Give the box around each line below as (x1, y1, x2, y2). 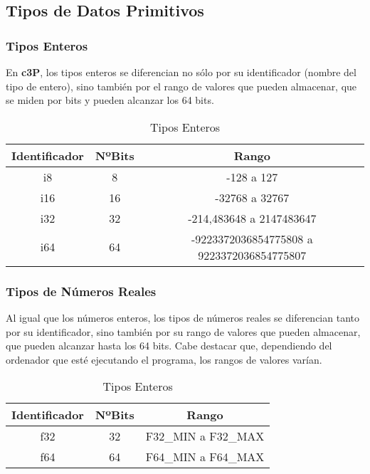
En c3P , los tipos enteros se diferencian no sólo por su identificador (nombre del (6, 65, 356, 79)
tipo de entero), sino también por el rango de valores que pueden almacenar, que (6, 78, 357, 93)
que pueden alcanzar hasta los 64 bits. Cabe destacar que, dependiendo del (6, 338, 332, 353)
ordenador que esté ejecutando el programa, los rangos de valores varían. (6, 352, 322, 367)
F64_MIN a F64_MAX (145, 448, 265, 465)
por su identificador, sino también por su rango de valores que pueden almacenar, (6, 324, 361, 339)
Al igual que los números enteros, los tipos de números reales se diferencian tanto (6, 310, 359, 325)
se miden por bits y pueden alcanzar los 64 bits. (6, 93, 214, 107)
